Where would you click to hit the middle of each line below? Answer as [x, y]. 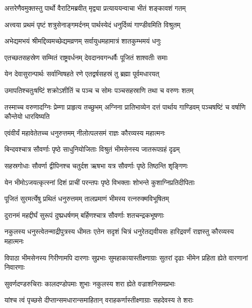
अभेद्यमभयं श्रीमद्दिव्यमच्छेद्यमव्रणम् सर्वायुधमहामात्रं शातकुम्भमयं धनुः [83, 41]
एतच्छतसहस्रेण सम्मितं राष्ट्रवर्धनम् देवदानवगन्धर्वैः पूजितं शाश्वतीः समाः [86, 57]
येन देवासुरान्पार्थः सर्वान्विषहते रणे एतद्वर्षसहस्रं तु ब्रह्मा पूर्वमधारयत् [82, 74]
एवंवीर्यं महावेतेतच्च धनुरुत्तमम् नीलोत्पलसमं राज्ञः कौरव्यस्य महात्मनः [85, 132]
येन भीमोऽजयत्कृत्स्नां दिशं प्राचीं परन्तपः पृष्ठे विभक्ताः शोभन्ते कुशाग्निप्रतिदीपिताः [100, 182]
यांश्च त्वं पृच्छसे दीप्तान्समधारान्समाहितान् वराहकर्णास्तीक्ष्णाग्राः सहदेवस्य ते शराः [99, 300]
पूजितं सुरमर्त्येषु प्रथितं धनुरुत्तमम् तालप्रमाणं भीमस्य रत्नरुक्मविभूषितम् [87, 199]
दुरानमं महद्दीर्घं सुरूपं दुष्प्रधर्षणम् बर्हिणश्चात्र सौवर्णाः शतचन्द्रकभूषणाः [84, 215]
